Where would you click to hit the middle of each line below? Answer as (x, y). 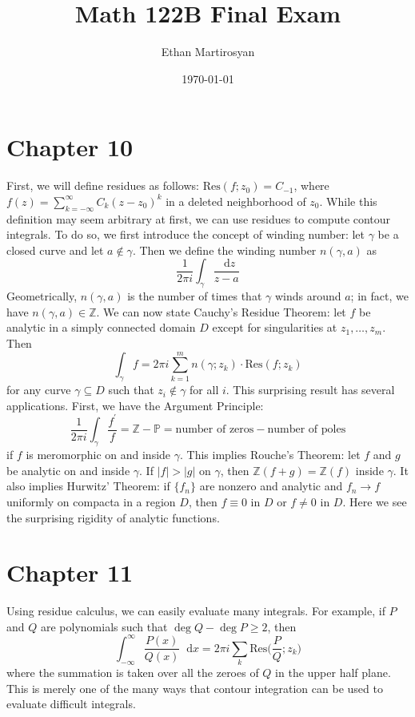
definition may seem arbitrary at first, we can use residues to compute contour (199, 218)
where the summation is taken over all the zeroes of (133, 673)
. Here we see (375, 501)
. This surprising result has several (310, 390)
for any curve (39, 390)
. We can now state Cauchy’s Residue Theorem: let (221, 311)
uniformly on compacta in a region (91, 501)
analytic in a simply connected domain (101, 327)
